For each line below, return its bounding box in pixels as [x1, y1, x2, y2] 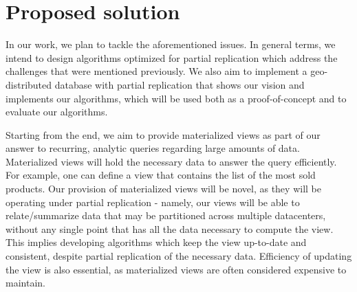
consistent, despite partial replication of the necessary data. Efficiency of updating [6, 249, 352, 263]
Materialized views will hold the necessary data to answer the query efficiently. [6, 154, 337, 168]
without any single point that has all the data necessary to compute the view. [6, 221, 334, 236]
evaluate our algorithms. [6, 104, 108, 119]
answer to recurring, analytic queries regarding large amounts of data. [6, 141, 300, 155]
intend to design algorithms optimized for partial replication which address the [6, 50, 338, 65]
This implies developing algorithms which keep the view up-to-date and [6, 235, 307, 249]
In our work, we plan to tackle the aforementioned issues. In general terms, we [6, 37, 336, 52]
